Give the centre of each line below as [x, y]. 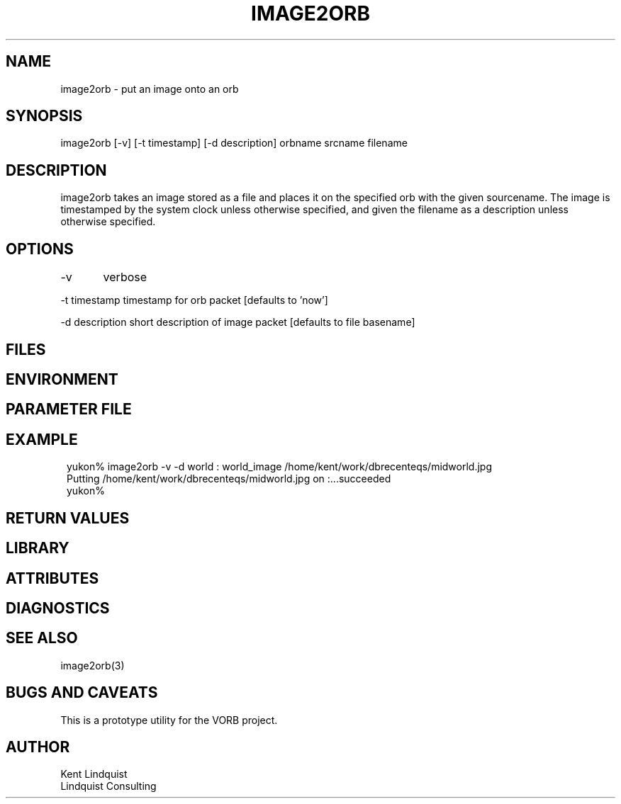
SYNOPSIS [44, 116]
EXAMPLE [42, 439]
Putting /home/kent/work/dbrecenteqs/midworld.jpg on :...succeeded [229, 479]
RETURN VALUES [68, 518]
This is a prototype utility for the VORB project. [169, 720]
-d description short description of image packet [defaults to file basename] [238, 322]
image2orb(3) [93, 665]
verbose [125, 277]
